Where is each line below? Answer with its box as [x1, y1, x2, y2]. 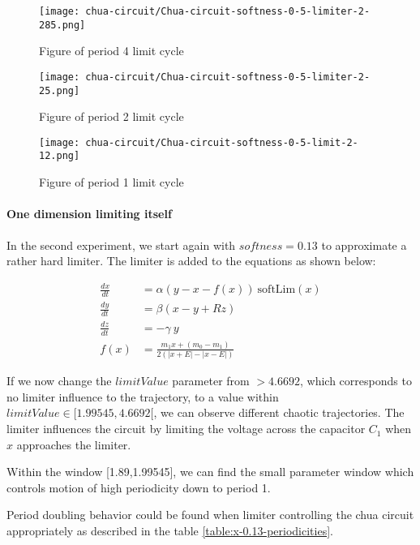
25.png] [39, 84, 80, 97]
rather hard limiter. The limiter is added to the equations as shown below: [6, 252, 376, 269]
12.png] [39, 150, 80, 162]
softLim [257, 284, 296, 296]
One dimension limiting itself [6, 205, 172, 222]
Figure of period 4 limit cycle [39, 42, 184, 59]
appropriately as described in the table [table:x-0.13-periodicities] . [6, 522, 333, 539]
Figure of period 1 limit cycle [39, 174, 184, 191]
